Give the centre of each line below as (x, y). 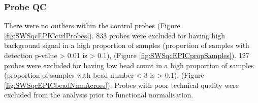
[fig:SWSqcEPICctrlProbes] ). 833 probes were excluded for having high (115, 35)
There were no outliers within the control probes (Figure (92, 25)
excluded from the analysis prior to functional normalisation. (99, 95)
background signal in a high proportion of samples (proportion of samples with (127, 45)
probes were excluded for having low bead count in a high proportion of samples (129, 65)
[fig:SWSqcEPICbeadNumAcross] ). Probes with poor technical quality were (121, 85)
